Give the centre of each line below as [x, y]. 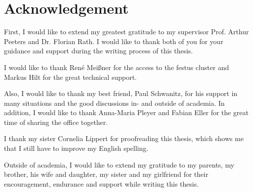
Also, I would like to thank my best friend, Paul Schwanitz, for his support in [121, 93]
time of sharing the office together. [56, 122]
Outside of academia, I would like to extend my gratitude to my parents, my [119, 164]
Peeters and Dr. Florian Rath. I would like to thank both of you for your [114, 41]
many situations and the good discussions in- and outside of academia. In [114, 103]
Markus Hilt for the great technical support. [70, 77]
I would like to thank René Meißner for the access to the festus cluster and [116, 67]
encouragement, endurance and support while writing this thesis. [101, 183]
